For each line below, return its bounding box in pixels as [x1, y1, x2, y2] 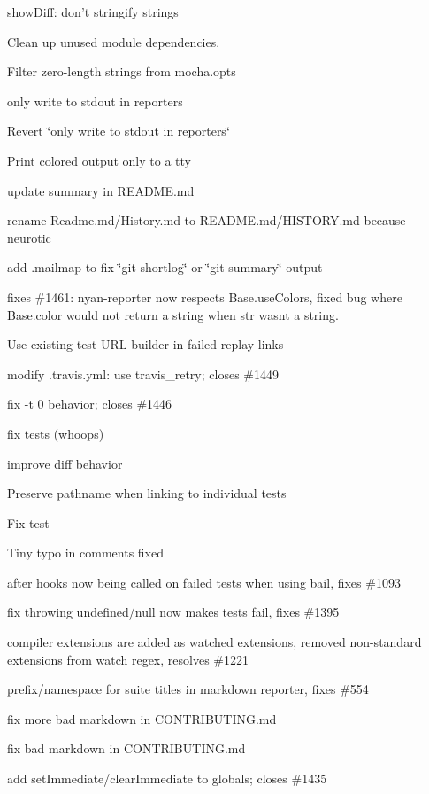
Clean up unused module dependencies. [7, 32, 220, 51]
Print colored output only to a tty [7, 151, 191, 169]
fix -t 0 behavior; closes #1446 [7, 394, 172, 413]
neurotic [7, 228, 51, 246]
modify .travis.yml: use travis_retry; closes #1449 [7, 364, 279, 383]
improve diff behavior [7, 454, 123, 472]
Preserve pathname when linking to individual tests [7, 484, 287, 502]
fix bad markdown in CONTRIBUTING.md [7, 739, 246, 758]
